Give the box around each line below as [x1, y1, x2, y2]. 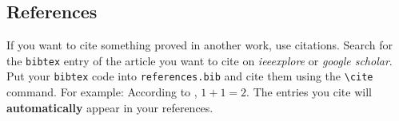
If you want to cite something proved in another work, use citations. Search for [6, 37, 393, 53]
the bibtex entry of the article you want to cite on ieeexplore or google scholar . [6, 52, 393, 68]
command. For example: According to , [6, 84, 198, 100]
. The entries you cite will [246, 84, 372, 100]
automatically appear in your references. [6, 99, 213, 115]
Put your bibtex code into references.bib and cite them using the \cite [6, 68, 373, 84]
